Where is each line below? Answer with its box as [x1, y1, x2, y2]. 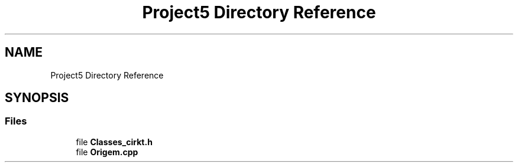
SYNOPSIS [5, 90, 69, 106]
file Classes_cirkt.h [76, 136, 153, 147]
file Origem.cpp [76, 146, 138, 157]
